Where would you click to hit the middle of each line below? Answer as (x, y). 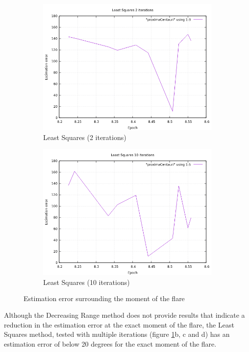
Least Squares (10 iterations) (87, 282)
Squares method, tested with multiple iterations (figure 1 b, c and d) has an (117, 334)
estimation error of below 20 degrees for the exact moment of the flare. (110, 343)
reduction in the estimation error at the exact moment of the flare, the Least (119, 324)
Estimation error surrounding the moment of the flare (104, 298)
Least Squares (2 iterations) (85, 137)
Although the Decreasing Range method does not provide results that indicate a (124, 315)
